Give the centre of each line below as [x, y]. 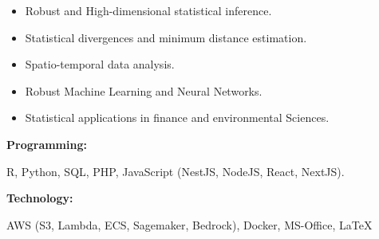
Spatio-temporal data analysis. [100, 64]
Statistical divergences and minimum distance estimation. [166, 37]
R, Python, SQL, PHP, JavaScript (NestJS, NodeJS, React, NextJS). [176, 171]
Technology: [40, 198]
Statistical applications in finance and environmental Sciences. [177, 118]
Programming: [47, 144]
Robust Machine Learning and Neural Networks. [144, 90]
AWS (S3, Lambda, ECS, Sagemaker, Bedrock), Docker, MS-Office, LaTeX [189, 224]
